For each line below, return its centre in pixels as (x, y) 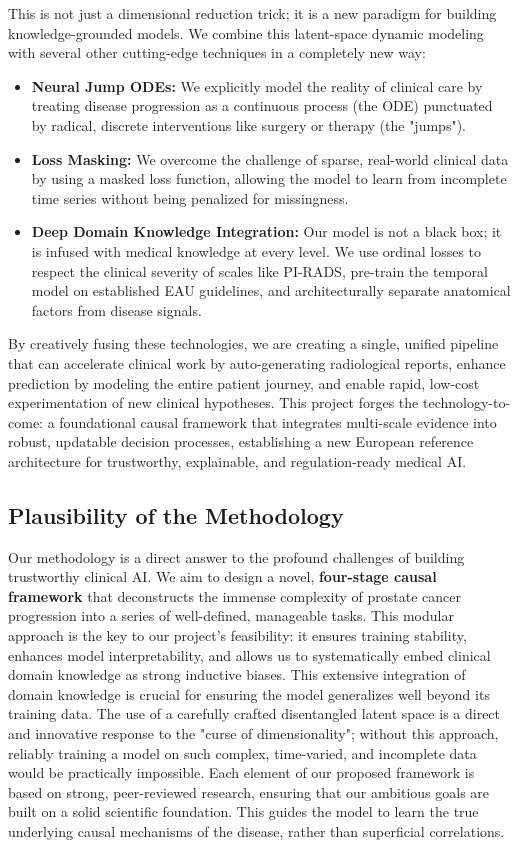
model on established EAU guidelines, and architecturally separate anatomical (271, 290)
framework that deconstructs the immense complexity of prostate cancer (234, 595)
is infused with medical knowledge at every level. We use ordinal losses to (256, 250)
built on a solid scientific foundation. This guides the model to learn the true (243, 811)
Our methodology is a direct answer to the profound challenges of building (236, 556)
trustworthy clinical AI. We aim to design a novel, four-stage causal (222, 576)
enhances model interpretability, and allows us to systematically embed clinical (249, 654)
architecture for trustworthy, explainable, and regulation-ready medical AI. (237, 460)
